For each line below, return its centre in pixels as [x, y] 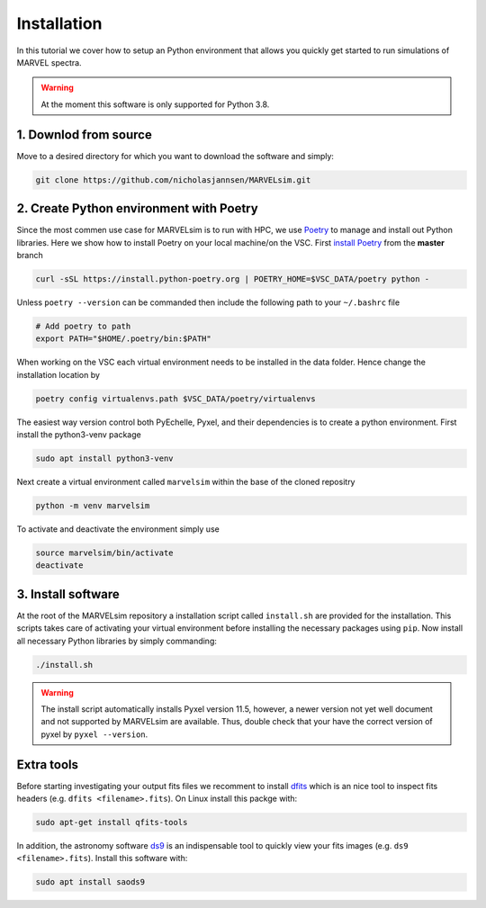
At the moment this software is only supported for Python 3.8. [155, 104]
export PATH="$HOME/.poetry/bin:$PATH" [123, 339]
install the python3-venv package [79, 434]
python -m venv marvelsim [93, 505]
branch [30, 255]
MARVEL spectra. [49, 62]
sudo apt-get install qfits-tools [112, 822]
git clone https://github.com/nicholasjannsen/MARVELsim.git [173, 180]
